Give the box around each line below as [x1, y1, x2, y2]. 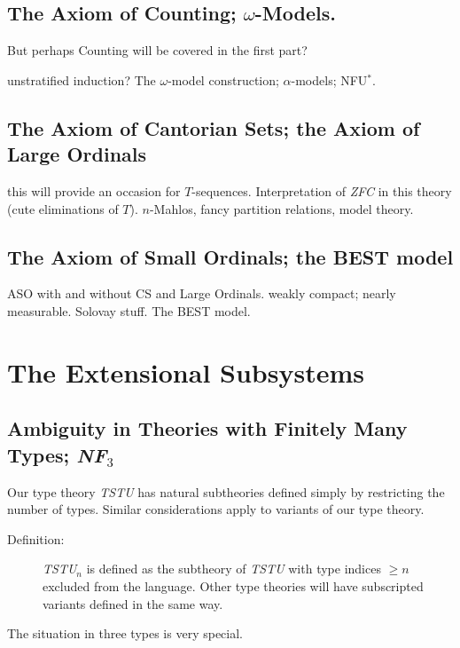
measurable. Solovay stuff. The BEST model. [7, 301, 251, 320]
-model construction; [168, 70, 279, 89]
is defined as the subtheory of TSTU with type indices [86, 559, 381, 578]
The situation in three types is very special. [7, 624, 243, 643]
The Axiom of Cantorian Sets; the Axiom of [7, 114, 420, 141]
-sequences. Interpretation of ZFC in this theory [191, 181, 452, 200]
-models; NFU [291, 70, 368, 89]
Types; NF [7, 440, 107, 468]
